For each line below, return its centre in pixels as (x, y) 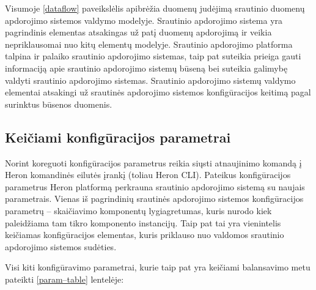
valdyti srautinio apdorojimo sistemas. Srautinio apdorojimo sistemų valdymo (150, 80)
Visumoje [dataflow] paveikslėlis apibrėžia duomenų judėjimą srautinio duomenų (155, 8)
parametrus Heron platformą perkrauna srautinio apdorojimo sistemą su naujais (155, 186)
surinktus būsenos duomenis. (59, 104)
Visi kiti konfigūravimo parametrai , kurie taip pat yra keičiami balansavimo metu (158, 267)
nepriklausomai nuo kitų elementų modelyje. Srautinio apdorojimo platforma (149, 44)
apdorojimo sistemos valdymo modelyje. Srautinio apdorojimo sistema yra (144, 20)
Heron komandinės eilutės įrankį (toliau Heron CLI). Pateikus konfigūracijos (148, 175)
